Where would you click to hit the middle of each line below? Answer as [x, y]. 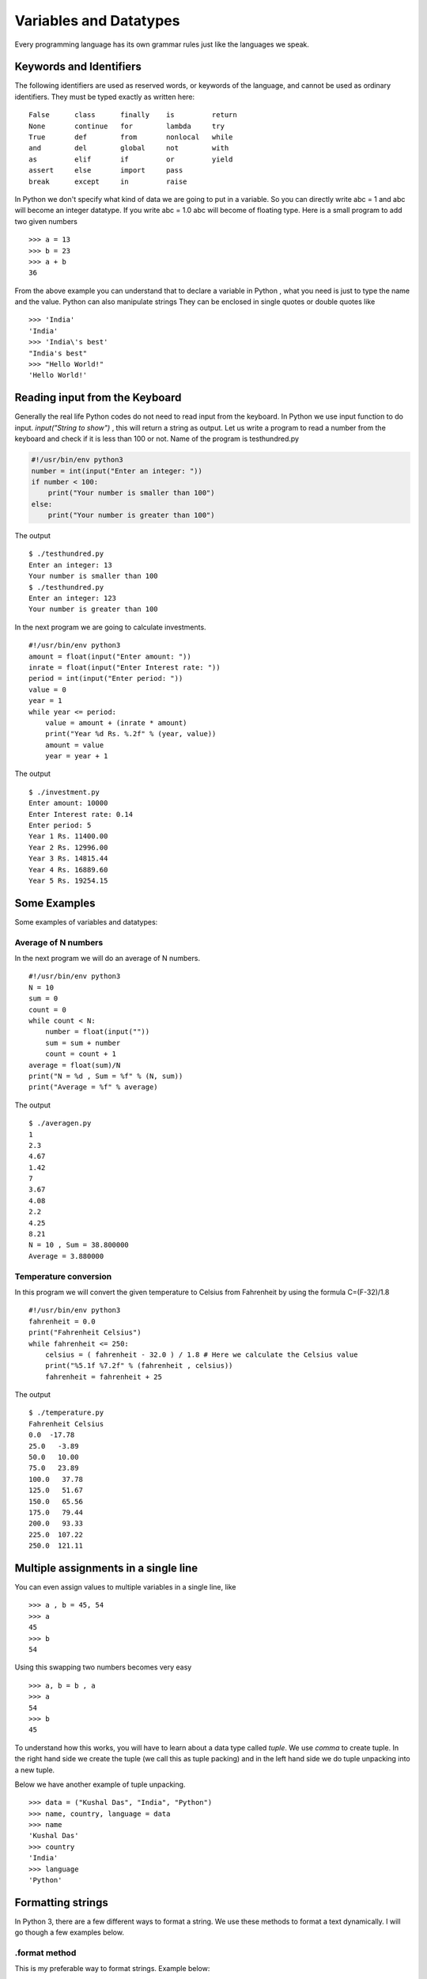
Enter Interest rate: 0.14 [81, 814]
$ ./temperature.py [66, 1413]
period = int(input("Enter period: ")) [106, 678]
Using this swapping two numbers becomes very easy [103, 1667]
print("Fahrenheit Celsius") [85, 1333]
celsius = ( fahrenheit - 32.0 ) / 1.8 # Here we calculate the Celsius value [201, 1354]
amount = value [74, 745]
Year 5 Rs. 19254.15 [68, 880]
